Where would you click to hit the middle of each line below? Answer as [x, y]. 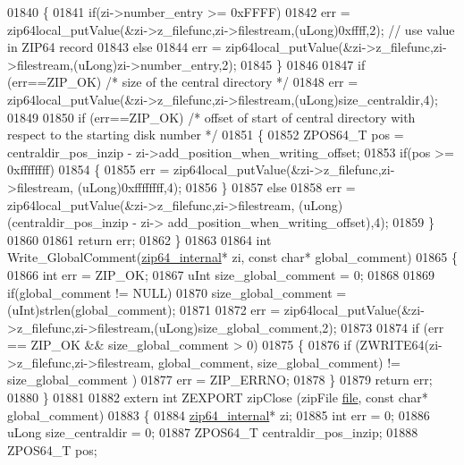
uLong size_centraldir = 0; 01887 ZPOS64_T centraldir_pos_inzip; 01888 [213, 432]
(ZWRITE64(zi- [399, 345]
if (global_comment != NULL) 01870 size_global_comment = [177, 292]
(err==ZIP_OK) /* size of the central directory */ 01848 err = [183, 82]
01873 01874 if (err [392, 327]
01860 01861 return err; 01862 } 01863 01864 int [139, 239]
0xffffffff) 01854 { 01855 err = [89, 169]
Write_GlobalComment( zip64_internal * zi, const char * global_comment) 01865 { [232, 257]
